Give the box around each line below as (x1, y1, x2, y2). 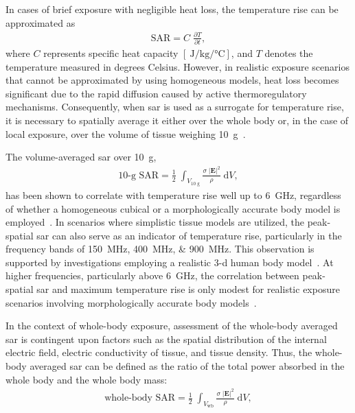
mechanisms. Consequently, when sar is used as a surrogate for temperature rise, (5, 99, 344, 114)
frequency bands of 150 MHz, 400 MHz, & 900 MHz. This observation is (5, 241, 314, 256)
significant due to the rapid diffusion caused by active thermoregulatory (5, 86, 307, 100)
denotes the (264, 46, 313, 60)
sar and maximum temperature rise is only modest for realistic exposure (36, 282, 340, 296)
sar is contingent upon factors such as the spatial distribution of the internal (5, 331, 327, 346)
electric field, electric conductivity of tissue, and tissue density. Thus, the (5, 345, 312, 359)
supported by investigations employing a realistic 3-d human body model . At (5, 255, 334, 269)
